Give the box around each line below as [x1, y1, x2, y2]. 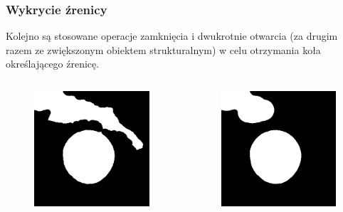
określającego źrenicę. [6, 56, 100, 71]
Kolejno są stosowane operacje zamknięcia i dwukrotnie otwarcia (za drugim [6, 28, 338, 43]
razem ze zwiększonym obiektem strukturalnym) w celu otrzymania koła [6, 42, 321, 57]
